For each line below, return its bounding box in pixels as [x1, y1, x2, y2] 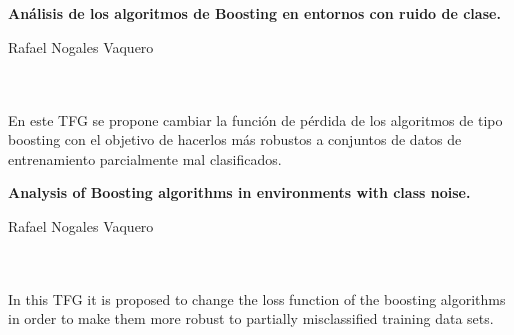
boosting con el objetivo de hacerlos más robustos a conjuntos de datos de [8, 129, 462, 150]
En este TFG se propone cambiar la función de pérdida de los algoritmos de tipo [8, 109, 503, 130]
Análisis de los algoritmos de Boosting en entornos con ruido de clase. [8, 3, 501, 24]
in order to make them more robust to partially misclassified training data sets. [8, 308, 494, 329]
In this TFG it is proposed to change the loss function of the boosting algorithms [8, 288, 506, 309]
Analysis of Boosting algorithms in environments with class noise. [8, 182, 471, 203]
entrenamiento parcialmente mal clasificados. [8, 148, 282, 169]
